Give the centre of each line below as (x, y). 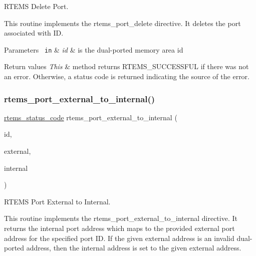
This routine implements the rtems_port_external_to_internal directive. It (121, 218)
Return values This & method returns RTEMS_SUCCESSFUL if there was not (126, 66)
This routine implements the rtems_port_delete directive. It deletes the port (122, 23)
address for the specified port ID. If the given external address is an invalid (119, 238)
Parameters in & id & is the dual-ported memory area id (94, 49)
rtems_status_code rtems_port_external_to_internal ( (91, 117)
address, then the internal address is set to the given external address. (134, 248)
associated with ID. (34, 33)
